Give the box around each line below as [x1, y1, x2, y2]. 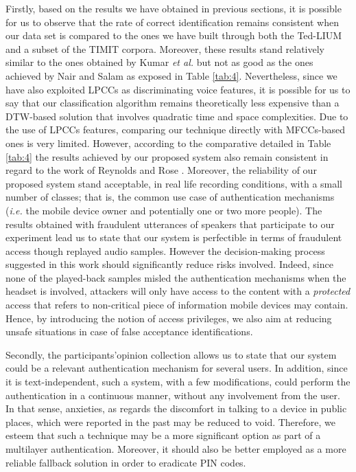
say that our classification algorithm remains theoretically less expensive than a [5, 95, 340, 110]
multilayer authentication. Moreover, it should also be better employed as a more [5, 442, 346, 456]
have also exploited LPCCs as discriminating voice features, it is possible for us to [5, 82, 351, 96]
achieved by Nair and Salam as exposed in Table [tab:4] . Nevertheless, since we [5, 68, 337, 82]
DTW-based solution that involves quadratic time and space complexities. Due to [5, 109, 348, 123]
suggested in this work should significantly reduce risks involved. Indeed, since [5, 257, 333, 271]
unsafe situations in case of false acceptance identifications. [5, 324, 253, 339]
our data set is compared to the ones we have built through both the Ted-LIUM [5, 28, 342, 43]
